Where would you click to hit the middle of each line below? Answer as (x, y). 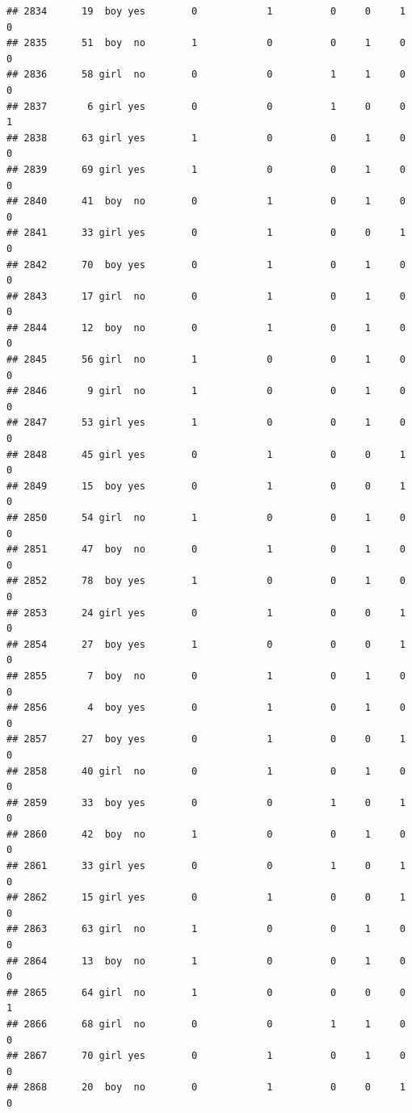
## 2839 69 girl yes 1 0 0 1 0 (206, 169)
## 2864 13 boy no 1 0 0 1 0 (206, 961)
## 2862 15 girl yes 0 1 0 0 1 (206, 898)
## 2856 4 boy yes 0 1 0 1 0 (206, 708)
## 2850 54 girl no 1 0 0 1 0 (206, 518)
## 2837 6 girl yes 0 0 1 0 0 (206, 106)
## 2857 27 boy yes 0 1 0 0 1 (206, 739)
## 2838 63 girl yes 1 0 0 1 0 (206, 138)
